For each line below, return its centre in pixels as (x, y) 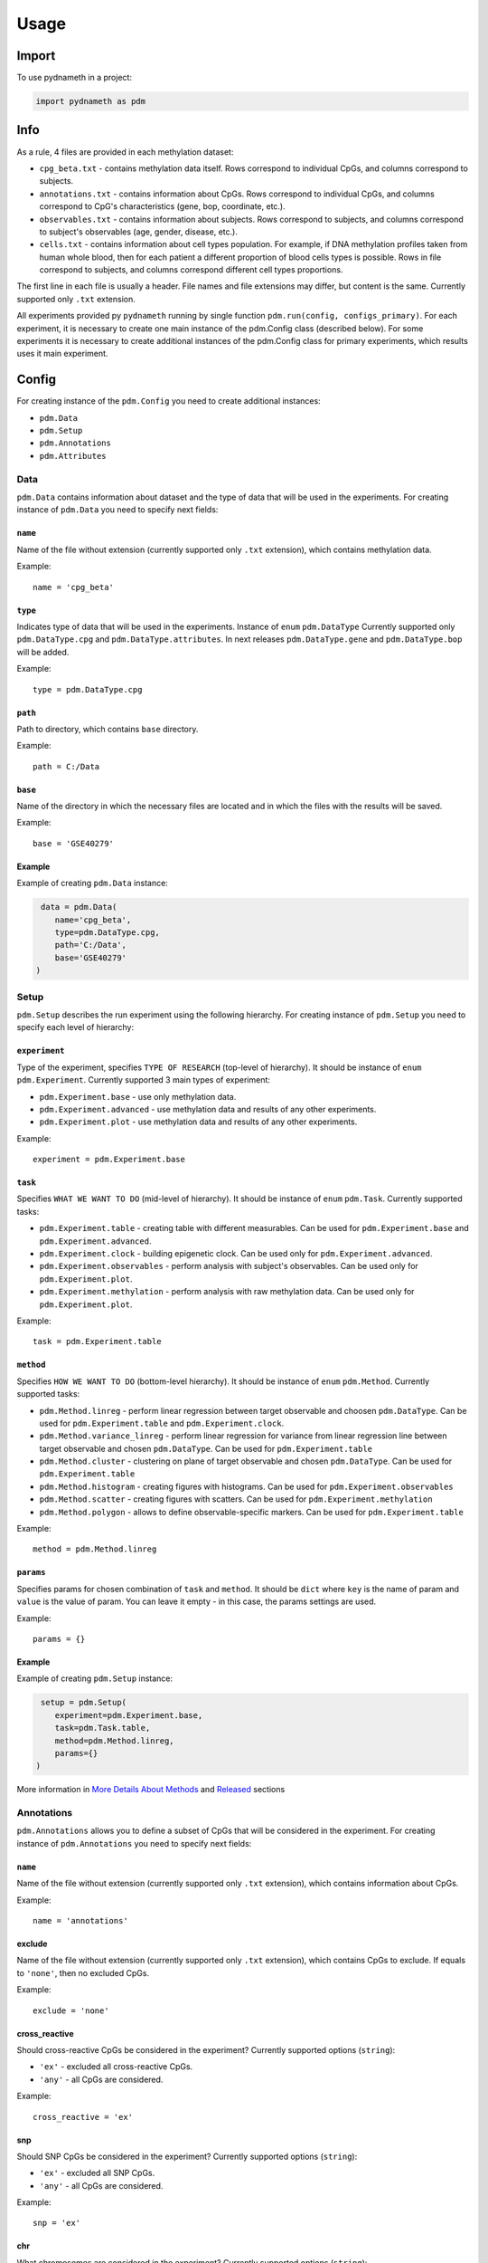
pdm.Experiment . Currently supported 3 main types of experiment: (144, 1080)
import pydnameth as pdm (91, 101)
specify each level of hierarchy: (75, 1027)
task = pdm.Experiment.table (97, 1342)
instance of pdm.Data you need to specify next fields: (117, 510)
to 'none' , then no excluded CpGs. (83, 1972)
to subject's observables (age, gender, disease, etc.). (139, 232)
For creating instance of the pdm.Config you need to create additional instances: (169, 401)
